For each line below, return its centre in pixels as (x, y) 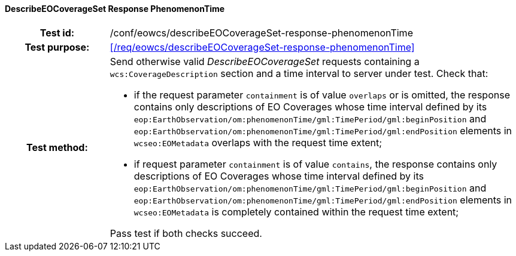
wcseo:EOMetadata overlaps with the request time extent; (258, 142)
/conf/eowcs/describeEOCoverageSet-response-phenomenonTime (261, 33)
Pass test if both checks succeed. (186, 233)
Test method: (57, 147)
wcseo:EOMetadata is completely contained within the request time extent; (296, 212)
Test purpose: (57, 47)
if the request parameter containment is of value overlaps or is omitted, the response (322, 95)
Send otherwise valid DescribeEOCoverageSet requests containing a (265, 61)
